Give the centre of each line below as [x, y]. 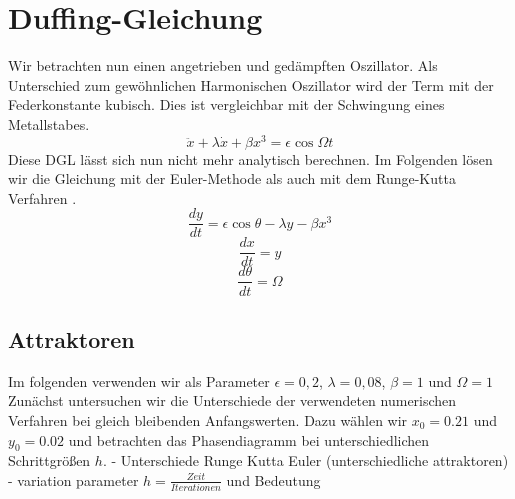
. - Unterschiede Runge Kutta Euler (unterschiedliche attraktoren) [305, 460]
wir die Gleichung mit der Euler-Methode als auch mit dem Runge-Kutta [232, 178]
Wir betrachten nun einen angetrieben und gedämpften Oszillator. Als [223, 65]
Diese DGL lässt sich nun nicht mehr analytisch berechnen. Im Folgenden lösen [250, 158]
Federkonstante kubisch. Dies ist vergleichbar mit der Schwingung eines [226, 104]
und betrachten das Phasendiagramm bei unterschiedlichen [249, 439]
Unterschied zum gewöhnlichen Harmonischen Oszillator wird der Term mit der [251, 84]
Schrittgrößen [49, 460]
